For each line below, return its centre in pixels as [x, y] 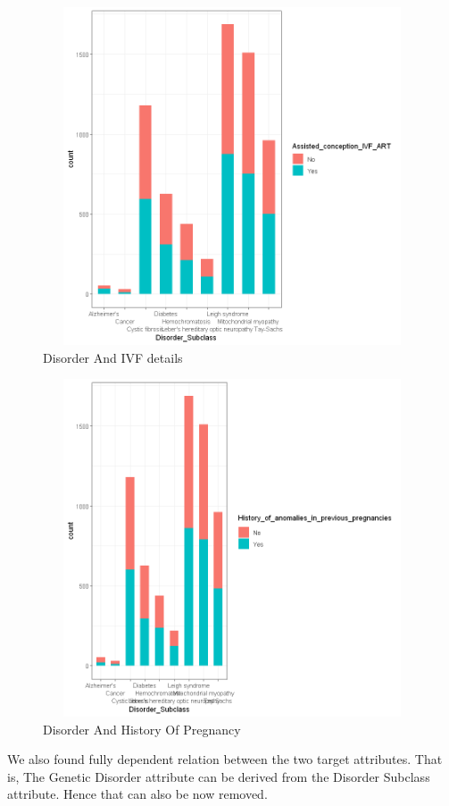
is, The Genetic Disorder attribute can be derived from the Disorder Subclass [219, 776]
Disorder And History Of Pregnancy [142, 729]
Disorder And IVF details [113, 357]
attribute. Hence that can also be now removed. [137, 794]
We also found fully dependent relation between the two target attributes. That [225, 759]
